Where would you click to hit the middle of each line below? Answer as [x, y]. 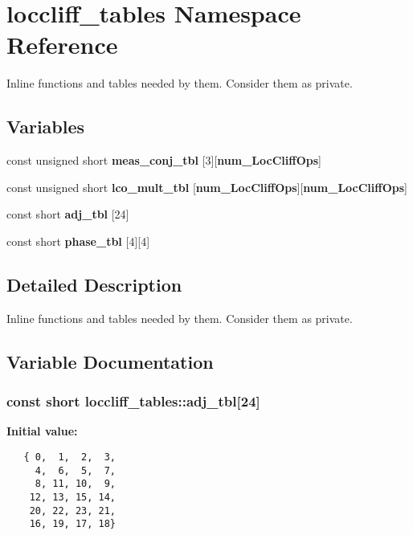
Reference [62, 45]
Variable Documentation [110, 361]
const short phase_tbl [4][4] [78, 241]
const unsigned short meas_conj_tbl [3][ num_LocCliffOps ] [164, 160]
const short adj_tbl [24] [68, 214]
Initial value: [42, 431]
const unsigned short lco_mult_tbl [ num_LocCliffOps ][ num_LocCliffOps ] [207, 187]
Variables [46, 127]
